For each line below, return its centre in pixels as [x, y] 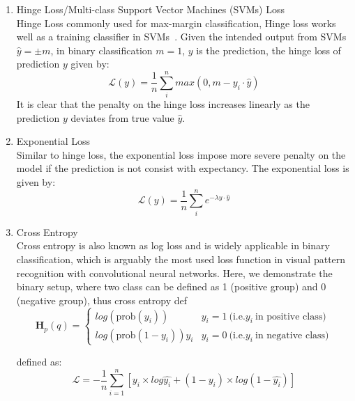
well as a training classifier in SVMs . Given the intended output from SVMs [181, 37]
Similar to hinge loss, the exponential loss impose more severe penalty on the [181, 154]
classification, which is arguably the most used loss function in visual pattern [181, 259]
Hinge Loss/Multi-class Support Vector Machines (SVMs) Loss [150, 9]
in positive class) [291, 316]
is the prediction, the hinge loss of [269, 50]
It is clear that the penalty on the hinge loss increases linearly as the [163, 104]
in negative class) [292, 335]
